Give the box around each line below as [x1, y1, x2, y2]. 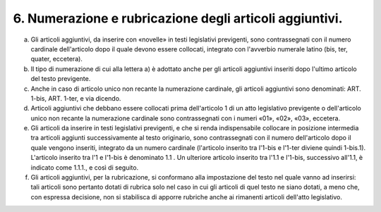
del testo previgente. [30, 75, 91, 83]
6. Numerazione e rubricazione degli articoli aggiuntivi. [13, 11, 343, 26]
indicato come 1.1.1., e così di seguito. [30, 163, 139, 172]
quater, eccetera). [30, 55, 83, 63]
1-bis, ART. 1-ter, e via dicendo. [30, 94, 121, 102]
